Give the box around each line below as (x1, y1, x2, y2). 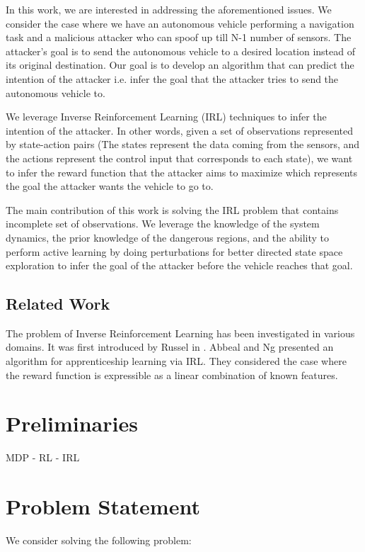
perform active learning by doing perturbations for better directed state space (6, 244, 343, 259)
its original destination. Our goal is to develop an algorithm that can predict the (6, 57, 354, 72)
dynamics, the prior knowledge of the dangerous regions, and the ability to (6, 230, 329, 244)
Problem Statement (6, 492, 200, 521)
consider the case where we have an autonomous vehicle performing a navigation (6, 16, 354, 30)
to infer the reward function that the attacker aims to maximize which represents (6, 164, 358, 179)
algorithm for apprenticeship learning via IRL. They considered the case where (6, 354, 347, 368)
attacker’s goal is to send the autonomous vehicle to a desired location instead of (6, 43, 356, 58)
